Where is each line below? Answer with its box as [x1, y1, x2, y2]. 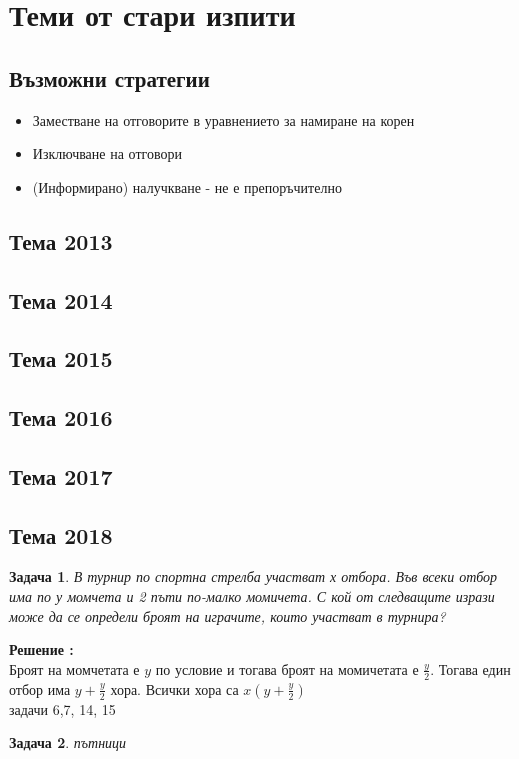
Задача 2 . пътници [9, 732, 127, 753]
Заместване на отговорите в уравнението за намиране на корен [32, 109, 415, 130]
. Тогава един [430, 658, 511, 679]
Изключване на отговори [32, 143, 182, 164]
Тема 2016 [9, 402, 113, 433]
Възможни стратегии [9, 62, 210, 93]
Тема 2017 [9, 460, 113, 491]
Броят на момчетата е [9, 658, 140, 679]
